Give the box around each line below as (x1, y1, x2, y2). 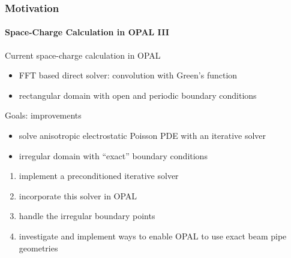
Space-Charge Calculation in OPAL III (5, 26, 169, 38)
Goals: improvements (5, 109, 82, 122)
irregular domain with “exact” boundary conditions (19, 149, 208, 162)
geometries (19, 241, 58, 254)
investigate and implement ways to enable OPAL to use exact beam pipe (19, 229, 287, 242)
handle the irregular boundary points (19, 210, 155, 222)
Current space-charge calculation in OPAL (5, 48, 161, 61)
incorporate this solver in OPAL (19, 189, 137, 202)
